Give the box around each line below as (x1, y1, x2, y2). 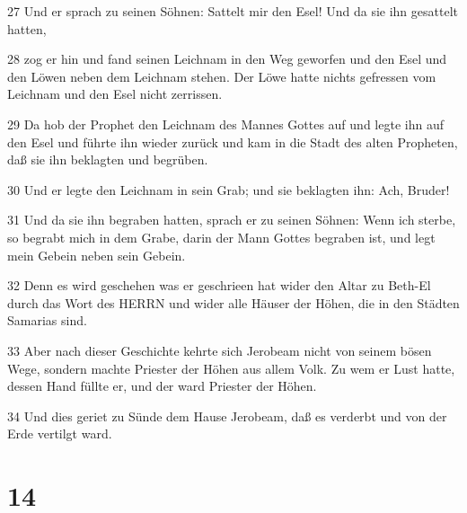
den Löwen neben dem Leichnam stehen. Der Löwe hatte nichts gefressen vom (7, 66, 436, 85)
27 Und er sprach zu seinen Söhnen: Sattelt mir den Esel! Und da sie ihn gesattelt (7, 2, 458, 20)
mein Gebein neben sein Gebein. (7, 245, 186, 264)
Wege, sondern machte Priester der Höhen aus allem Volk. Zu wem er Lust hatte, (7, 358, 455, 377)
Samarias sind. (7, 311, 87, 330)
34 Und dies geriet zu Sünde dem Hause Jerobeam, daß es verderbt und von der (7, 406, 447, 425)
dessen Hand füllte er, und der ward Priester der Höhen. (7, 376, 317, 395)
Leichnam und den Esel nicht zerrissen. (7, 84, 223, 103)
